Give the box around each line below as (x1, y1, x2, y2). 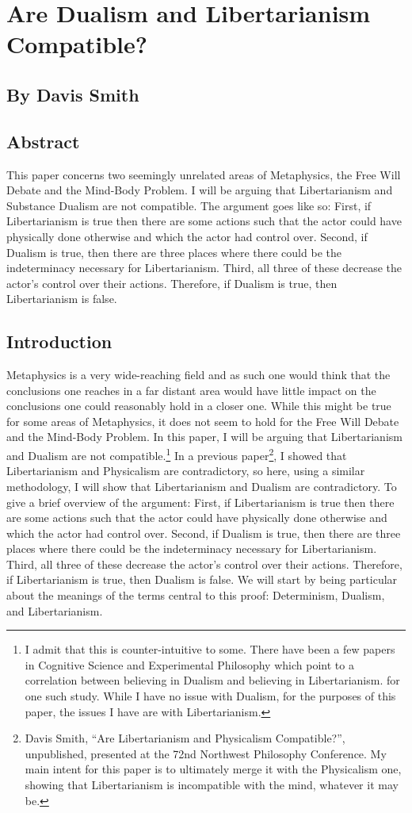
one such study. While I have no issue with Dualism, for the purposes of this (25, 688, 396, 704)
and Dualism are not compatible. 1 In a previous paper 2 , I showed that (6, 445, 347, 463)
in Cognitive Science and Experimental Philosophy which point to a (25, 656, 354, 673)
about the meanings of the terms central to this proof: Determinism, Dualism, (6, 587, 385, 604)
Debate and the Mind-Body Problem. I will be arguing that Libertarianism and (6, 182, 393, 198)
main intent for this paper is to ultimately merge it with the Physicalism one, (25, 761, 402, 777)
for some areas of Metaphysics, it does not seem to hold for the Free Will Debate (6, 412, 399, 429)
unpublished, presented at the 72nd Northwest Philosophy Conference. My (25, 745, 387, 761)
